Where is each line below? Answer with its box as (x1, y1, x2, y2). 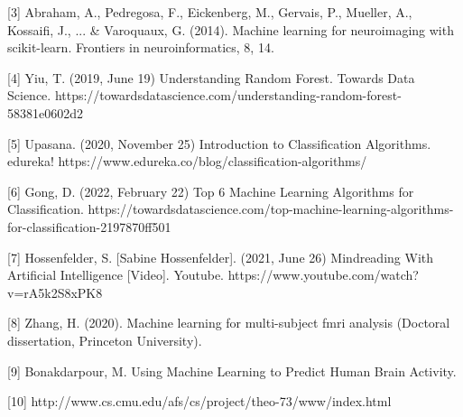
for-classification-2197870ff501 (7, 217, 171, 236)
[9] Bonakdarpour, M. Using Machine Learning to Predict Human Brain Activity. (7, 361, 457, 380)
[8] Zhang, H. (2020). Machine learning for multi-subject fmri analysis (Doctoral (7, 313, 450, 332)
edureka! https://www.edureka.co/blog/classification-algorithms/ (7, 152, 367, 171)
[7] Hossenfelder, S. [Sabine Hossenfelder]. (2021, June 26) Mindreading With (7, 247, 434, 266)
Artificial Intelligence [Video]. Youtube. (7, 265, 225, 284)
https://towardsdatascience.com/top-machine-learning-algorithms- (88, 199, 454, 218)
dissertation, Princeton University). (7, 330, 202, 349)
